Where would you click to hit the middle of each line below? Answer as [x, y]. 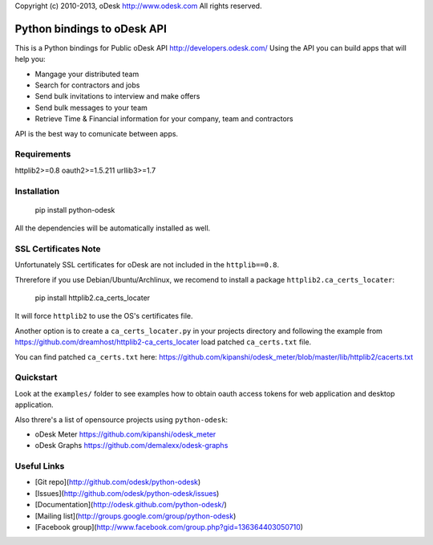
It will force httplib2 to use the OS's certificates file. [104, 316]
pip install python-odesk [75, 209]
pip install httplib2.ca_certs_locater [93, 298]
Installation [37, 191]
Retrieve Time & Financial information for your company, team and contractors [164, 119]
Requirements [43, 154]
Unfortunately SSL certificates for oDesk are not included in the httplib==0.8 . [147, 265]
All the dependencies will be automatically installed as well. [113, 228]
